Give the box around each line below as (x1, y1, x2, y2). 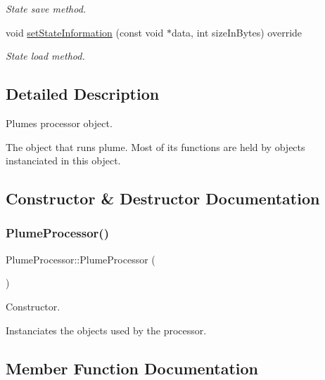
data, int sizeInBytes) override (171, 25, 302, 39)
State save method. (6, 1, 87, 15)
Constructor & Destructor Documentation (6, 188, 320, 209)
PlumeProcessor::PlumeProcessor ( (6, 251, 155, 266)
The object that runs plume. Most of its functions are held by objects (6, 139, 305, 154)
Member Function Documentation (6, 357, 259, 379)
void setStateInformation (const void (6, 25, 164, 39)
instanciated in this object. (6, 153, 121, 168)
